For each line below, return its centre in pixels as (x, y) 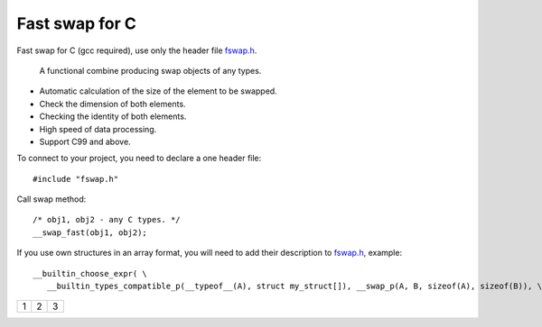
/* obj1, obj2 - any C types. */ (107, 220)
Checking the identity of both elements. (113, 116)
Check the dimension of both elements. (112, 104)
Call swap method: (51, 199)
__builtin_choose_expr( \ (90, 273)
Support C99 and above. (85, 141)
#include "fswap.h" (76, 179)
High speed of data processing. (98, 129)
